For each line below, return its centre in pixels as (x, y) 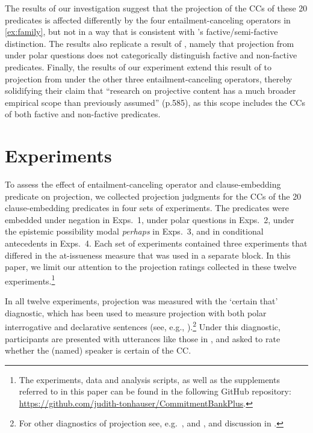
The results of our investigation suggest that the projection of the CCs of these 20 (156, 8)
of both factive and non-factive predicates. (83, 114)
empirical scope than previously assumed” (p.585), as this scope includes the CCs (155, 102)
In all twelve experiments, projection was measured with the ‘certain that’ (141, 301)
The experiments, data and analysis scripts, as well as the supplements (149, 379)
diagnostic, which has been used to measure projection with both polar (136, 312)
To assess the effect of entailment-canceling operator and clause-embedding (143, 184)
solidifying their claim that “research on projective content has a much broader (150, 91)
